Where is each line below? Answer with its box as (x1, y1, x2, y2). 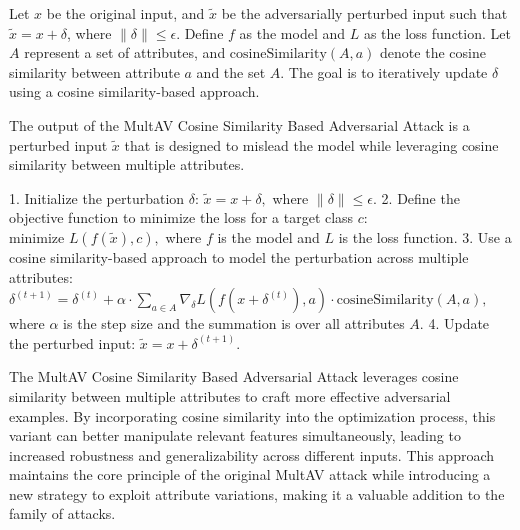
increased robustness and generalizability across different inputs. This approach (9, 444, 495, 465)
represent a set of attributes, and (24, 42, 226, 63)
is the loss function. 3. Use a (338, 226, 512, 247)
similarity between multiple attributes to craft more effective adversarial (9, 385, 451, 406)
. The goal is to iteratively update (280, 61, 488, 82)
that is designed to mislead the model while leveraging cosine (124, 134, 499, 155)
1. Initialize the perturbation (9, 187, 185, 208)
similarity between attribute (9, 61, 180, 82)
